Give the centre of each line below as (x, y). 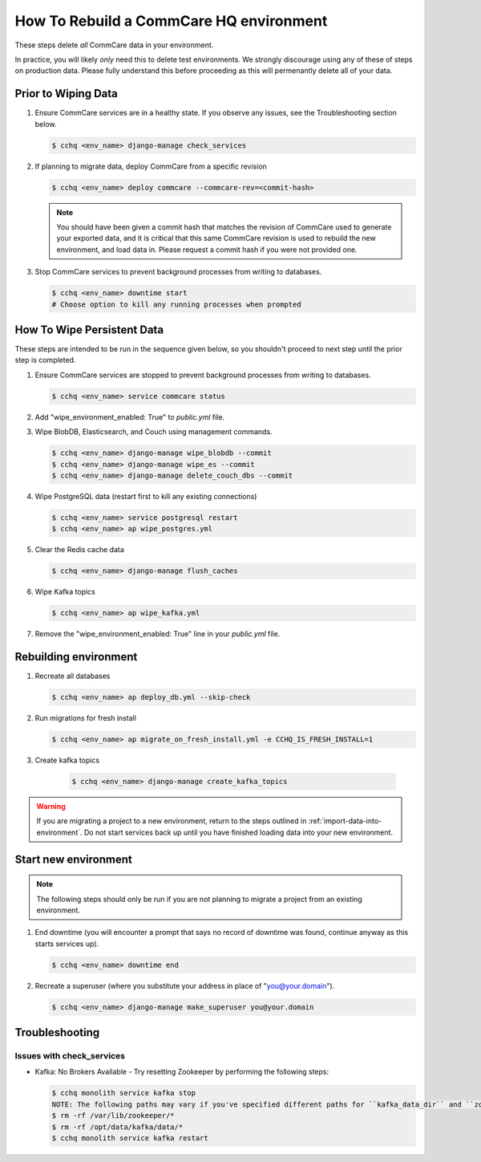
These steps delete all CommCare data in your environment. (114, 45)
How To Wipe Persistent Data (89, 329)
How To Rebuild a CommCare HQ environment (171, 21)
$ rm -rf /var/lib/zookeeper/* (113, 1116)
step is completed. (45, 360)
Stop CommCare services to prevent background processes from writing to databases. (178, 272)
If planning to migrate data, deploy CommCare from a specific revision (151, 166)
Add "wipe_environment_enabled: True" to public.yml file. (129, 416)
